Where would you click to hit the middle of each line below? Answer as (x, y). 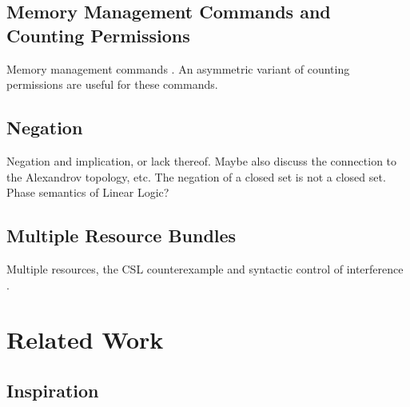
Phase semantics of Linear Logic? (88, 192)
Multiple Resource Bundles (121, 235)
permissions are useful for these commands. (112, 84)
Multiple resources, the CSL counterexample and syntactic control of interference (205, 268)
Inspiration (53, 390)
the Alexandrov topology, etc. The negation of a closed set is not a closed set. (196, 176)
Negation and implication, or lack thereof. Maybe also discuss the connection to (202, 160)
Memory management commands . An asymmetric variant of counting (178, 68)
